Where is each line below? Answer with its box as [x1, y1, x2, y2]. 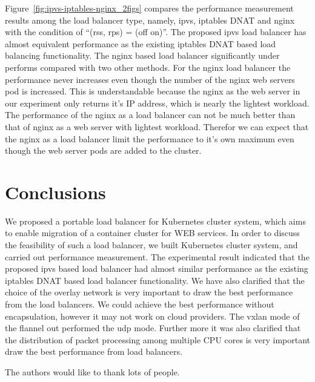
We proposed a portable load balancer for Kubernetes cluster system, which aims [5, 214, 306, 227]
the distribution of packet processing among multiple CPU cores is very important [5, 333, 310, 346]
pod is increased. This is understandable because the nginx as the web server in [5, 85, 300, 97]
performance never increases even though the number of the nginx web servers [5, 73, 295, 85]
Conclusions [5, 179, 106, 204]
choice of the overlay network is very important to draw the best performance [5, 286, 293, 298]
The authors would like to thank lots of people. [5, 365, 180, 378]
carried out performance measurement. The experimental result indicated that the [5, 250, 310, 263]
